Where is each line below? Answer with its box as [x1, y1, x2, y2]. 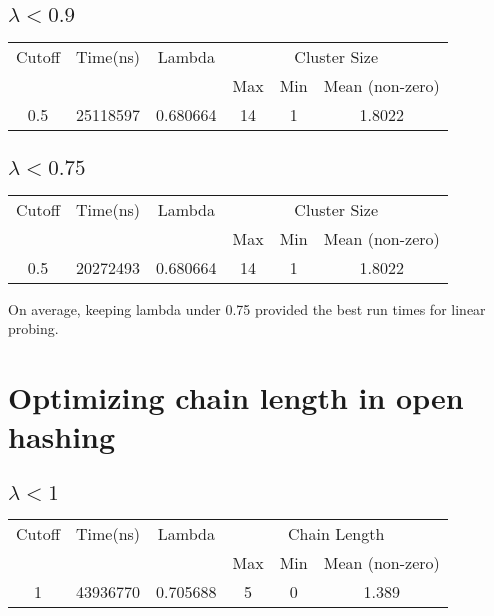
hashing [8, 416, 116, 457]
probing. [8, 318, 59, 339]
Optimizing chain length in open [8, 377, 464, 417]
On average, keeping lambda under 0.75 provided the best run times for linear [8, 298, 486, 319]
